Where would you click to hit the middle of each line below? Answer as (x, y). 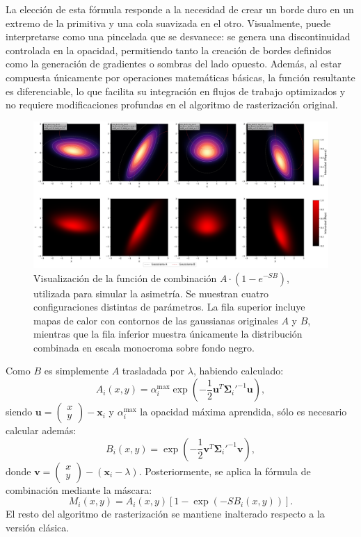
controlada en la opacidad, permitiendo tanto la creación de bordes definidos (169, 50)
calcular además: (41, 430)
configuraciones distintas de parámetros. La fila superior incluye (169, 307)
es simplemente (77, 371)
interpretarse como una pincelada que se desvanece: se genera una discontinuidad (178, 36)
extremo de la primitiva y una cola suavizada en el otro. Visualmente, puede (168, 23)
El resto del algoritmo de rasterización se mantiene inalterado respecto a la (165, 514)
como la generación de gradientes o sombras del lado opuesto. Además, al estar (174, 64)
